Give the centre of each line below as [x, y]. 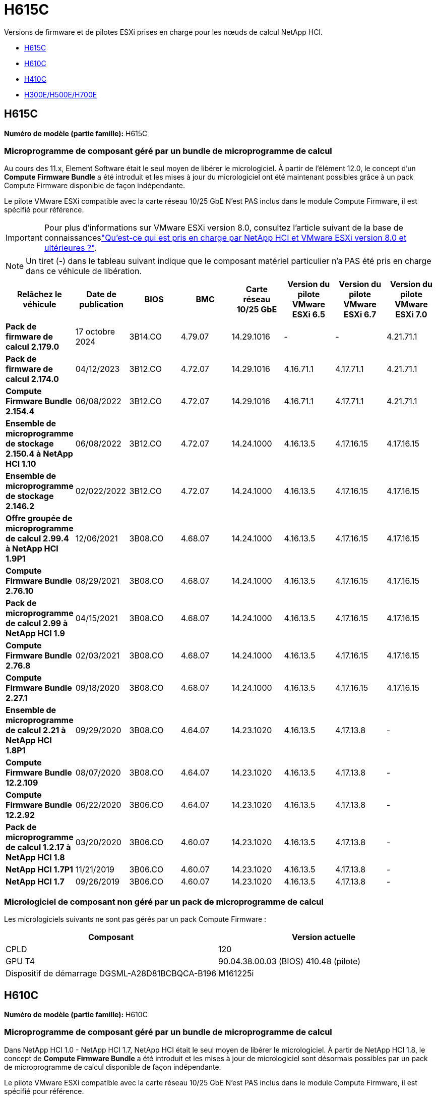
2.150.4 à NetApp [39, 454]
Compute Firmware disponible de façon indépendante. [95, 186]
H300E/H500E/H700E [61, 94]
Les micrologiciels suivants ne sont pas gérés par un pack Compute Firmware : [135, 919]
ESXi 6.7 [360, 315]
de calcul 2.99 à [37, 623]
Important [24, 238]
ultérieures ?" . [70, 248]
